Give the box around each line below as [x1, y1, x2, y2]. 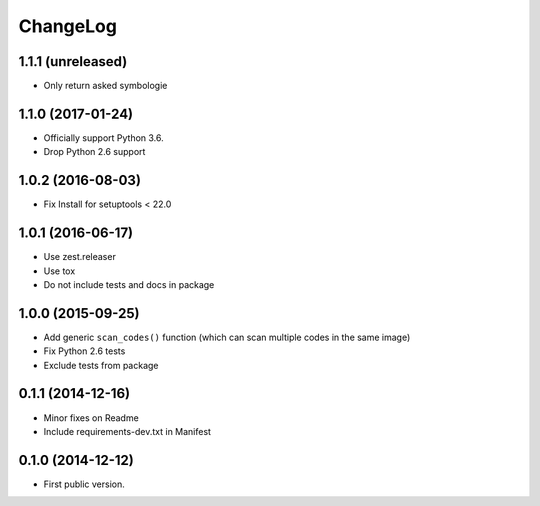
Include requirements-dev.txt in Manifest [43, 425, 212, 437]
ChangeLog [18, 15, 117, 37]
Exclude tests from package [43, 359, 159, 371]
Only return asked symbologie [43, 80, 168, 92]
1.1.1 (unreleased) [18, 53, 128, 70]
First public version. [43, 478, 125, 490]
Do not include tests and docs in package [43, 278, 215, 290]
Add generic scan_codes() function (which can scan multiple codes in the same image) [43, 331, 411, 343]
